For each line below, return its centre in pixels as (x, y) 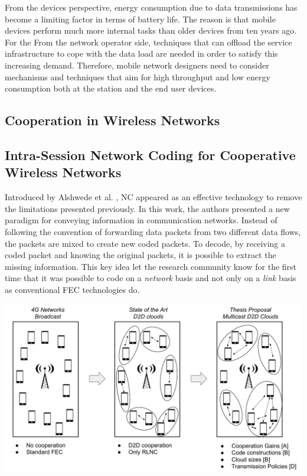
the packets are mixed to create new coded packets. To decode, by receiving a (145, 243)
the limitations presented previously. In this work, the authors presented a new (147, 208)
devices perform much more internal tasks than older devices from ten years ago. (151, 30)
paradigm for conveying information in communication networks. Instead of (141, 220)
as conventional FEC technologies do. (72, 289)
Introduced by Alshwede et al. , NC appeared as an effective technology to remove (153, 197)
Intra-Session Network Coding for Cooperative (150, 154)
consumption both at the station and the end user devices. (111, 88)
